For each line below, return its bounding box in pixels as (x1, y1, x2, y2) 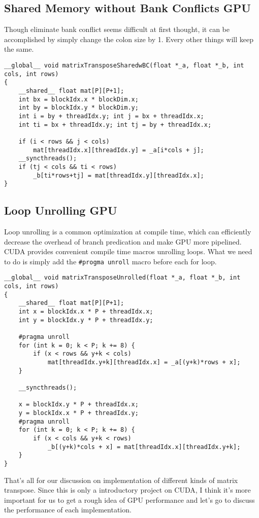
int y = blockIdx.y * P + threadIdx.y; (18, 316, 153, 324)
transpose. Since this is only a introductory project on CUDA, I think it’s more (4, 485, 251, 495)
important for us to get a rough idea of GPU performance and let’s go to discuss (4, 494, 255, 505)
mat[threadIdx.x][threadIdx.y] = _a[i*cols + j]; (33, 146, 204, 154)
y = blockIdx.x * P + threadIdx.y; (18, 409, 139, 417)
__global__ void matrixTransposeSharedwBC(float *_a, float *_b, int (4, 61, 244, 69)
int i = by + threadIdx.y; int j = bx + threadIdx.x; (18, 112, 204, 120)
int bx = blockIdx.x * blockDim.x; (18, 95, 139, 103)
